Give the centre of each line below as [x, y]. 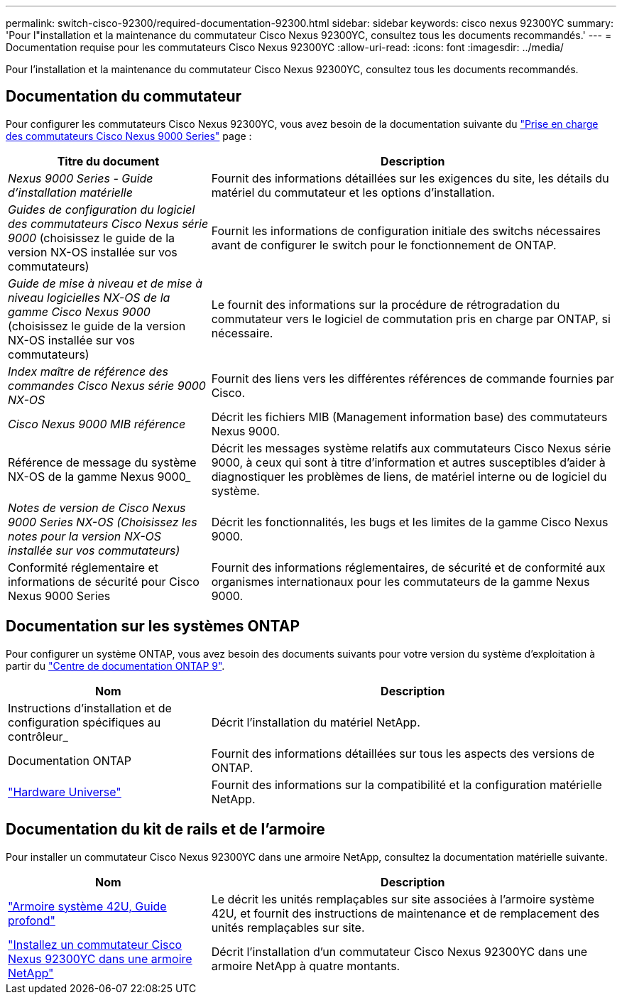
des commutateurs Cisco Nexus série [108, 223]
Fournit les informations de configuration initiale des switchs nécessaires [406, 230]
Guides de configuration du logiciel [102, 209]
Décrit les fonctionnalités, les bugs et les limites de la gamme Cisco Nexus [410, 522]
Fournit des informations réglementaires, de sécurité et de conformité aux [408, 567]
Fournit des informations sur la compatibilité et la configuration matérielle [407, 784]
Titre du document [108, 161]
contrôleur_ [38, 736]
